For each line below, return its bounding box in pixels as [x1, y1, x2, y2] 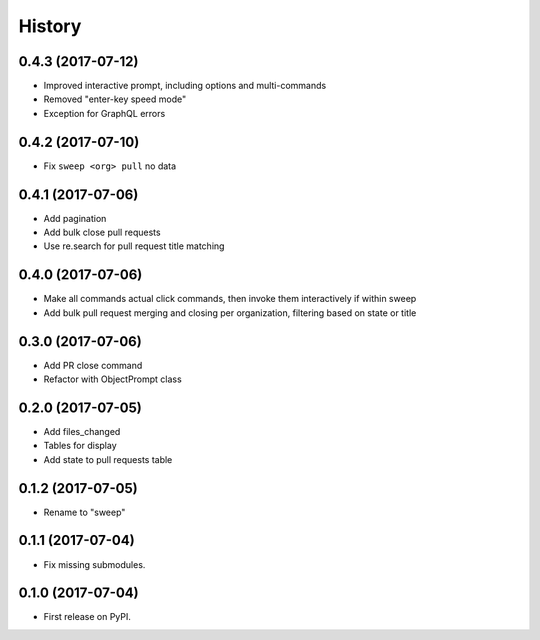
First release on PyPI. [43, 611, 132, 623]
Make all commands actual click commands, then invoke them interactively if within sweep [43, 293, 417, 305]
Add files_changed [43, 425, 121, 437]
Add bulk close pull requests [43, 226, 161, 239]
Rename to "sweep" [43, 506, 126, 518]
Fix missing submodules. [43, 558, 146, 570]
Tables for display [43, 440, 117, 452]
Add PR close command [43, 359, 143, 371]
